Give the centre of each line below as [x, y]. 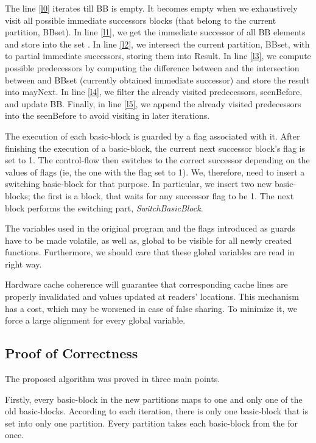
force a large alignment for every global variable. [95, 320]
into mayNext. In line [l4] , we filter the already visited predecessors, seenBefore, [154, 92]
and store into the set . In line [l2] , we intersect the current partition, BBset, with [157, 44]
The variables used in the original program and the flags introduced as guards [150, 228]
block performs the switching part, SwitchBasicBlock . [104, 207]
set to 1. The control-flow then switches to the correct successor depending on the [157, 160]
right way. [23, 264]
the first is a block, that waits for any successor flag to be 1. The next [163, 195]
